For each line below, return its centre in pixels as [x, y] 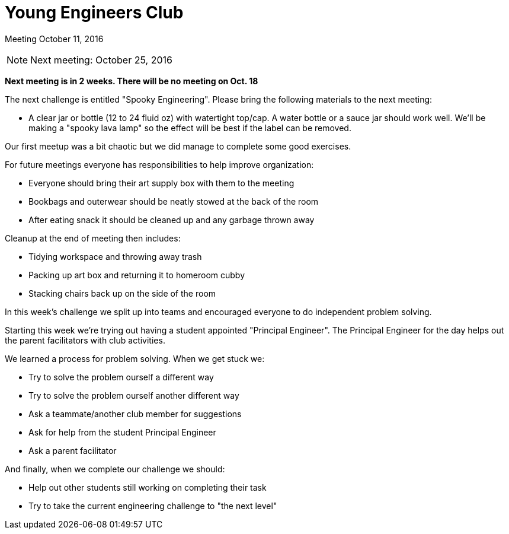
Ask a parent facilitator [73, 450]
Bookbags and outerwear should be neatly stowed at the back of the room [174, 201]
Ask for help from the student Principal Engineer [122, 432]
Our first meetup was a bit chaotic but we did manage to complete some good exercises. [178, 146]
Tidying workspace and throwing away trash [115, 256]
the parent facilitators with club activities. [85, 340]
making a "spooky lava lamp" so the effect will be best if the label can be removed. [190, 128]
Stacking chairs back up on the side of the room [122, 293]
